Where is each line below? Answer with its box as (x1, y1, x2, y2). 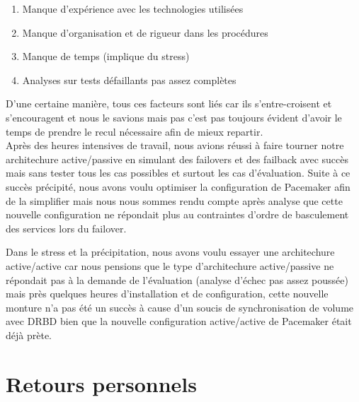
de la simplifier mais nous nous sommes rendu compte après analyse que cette (6, 193, 343, 208)
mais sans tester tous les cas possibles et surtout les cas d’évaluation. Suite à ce (6, 165, 351, 180)
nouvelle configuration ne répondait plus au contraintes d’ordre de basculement (6, 207, 349, 222)
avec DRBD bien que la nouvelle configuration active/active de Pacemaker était (6, 314, 352, 329)
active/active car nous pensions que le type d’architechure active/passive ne (6, 258, 334, 273)
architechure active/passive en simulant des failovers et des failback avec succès (6, 151, 349, 166)
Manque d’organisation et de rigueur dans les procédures (22, 25, 268, 40)
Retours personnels (6, 369, 197, 398)
